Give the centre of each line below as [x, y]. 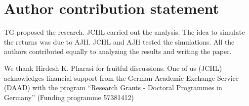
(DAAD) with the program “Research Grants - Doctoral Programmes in [113, 87]
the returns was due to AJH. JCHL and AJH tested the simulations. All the [119, 41]
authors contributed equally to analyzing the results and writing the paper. [118, 51]
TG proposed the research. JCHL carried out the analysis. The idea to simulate [124, 32]
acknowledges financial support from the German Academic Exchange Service [122, 78]
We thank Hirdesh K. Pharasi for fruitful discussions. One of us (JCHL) [113, 68]
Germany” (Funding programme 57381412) [69, 97]
